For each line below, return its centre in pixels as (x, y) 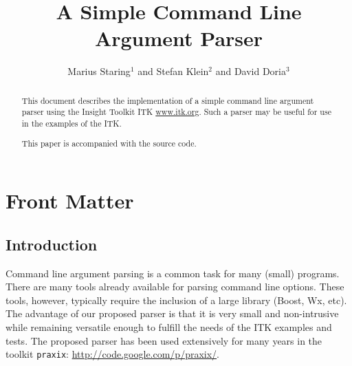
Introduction (52, 244)
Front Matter (70, 201)
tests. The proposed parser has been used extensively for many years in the (164, 340)
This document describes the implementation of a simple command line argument (168, 100)
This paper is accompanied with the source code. (109, 143)
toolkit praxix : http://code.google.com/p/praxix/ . (113, 354)
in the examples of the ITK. (71, 123)
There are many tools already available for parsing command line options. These (175, 287)
